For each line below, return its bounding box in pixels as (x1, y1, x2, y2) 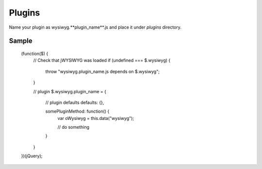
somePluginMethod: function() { (45, 108, 110, 114)
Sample (9, 37, 33, 45)
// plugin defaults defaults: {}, (45, 100, 104, 105)
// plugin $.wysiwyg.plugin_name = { (33, 88, 107, 94)
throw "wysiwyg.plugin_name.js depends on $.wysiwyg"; (45, 68, 160, 74)
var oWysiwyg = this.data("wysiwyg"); (57, 115, 134, 121)
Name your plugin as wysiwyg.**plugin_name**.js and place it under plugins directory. (9, 24, 182, 30)
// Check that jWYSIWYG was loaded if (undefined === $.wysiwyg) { (33, 57, 171, 63)
